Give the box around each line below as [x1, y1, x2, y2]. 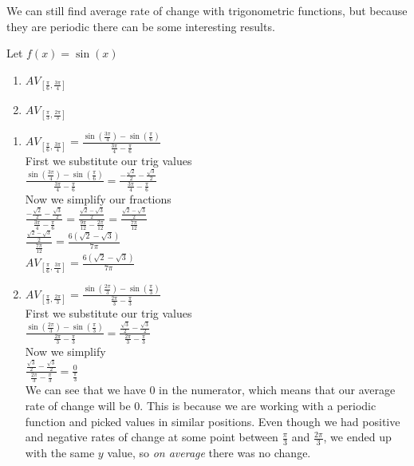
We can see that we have [25, 381, 146, 398]
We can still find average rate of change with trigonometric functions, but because [6, 2, 408, 18]
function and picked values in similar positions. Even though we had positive [25, 413, 400, 429]
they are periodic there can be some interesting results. [6, 18, 275, 34]
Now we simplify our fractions [25, 191, 172, 207]
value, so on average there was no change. [107, 444, 311, 460]
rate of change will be [25, 397, 131, 413]
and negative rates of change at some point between [25, 428, 278, 445]
